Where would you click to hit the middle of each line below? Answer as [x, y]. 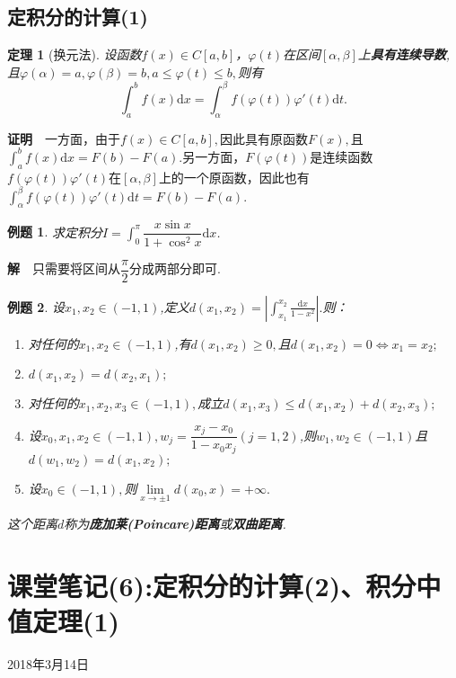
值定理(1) [64, 620]
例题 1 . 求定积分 [55, 232]
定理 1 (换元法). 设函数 [75, 54]
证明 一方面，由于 [64, 138]
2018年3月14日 [48, 663]
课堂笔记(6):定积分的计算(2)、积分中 [224, 585]
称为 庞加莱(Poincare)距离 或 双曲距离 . [175, 523]
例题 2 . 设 [36, 306]
